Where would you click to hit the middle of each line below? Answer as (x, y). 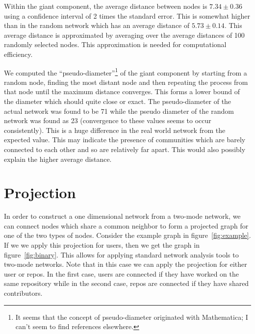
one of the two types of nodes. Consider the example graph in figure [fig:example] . (127, 235)
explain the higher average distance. (58, 159)
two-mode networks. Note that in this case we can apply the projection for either (126, 264)
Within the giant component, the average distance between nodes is (106, 6)
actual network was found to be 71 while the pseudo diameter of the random (119, 111)
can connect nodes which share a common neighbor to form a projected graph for (126, 225)
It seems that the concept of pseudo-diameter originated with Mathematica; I (132, 317)
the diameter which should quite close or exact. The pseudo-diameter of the (118, 101)
